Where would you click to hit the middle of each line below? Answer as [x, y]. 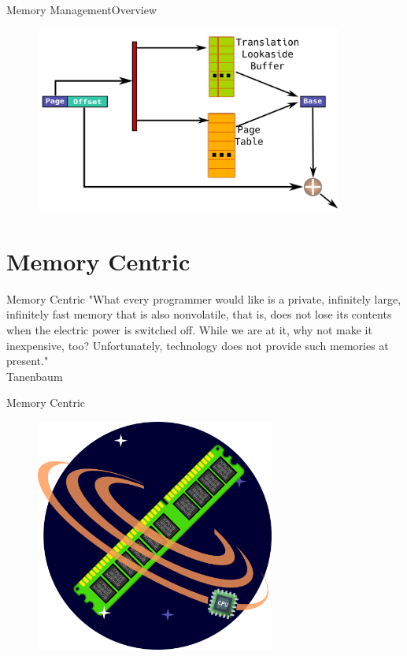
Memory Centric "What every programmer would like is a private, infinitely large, [204, 298]
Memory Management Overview [82, 9]
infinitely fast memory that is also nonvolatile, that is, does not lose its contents [199, 314]
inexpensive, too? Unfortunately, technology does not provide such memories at [198, 345]
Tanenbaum [35, 376]
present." [28, 361]
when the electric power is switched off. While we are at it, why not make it [189, 329]
